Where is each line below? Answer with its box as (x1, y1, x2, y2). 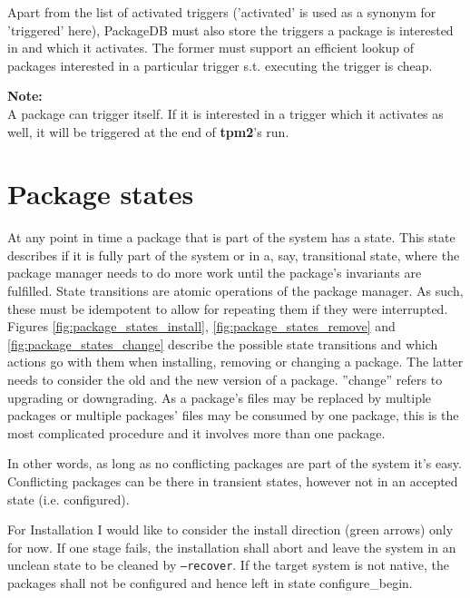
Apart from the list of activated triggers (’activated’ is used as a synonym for (7, 3, 436, 21)
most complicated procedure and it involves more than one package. (7, 423, 386, 442)
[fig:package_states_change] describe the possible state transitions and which (7, 334, 438, 353)
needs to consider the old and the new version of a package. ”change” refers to (7, 370, 443, 389)
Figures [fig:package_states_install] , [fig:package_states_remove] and (7, 317, 396, 336)
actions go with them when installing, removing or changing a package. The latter (7, 352, 464, 371)
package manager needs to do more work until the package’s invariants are (7, 263, 422, 282)
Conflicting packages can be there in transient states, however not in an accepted (7, 472, 458, 490)
